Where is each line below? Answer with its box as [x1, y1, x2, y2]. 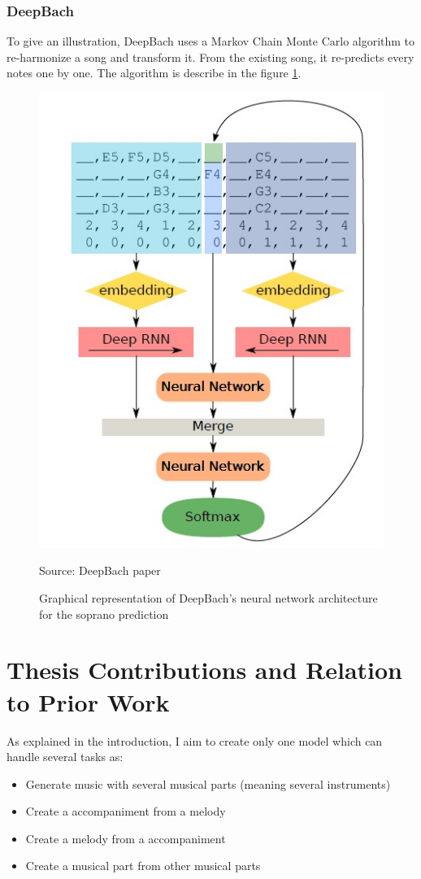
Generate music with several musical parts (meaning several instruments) [25, 775, 391, 792]
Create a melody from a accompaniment [25, 829, 226, 846]
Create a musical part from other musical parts [25, 857, 261, 874]
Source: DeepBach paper [39, 562, 161, 579]
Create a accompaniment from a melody [25, 803, 226, 820]
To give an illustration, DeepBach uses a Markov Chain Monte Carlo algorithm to [7, 33, 415, 50]
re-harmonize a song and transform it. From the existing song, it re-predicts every [7, 48, 414, 65]
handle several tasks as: [7, 748, 124, 765]
